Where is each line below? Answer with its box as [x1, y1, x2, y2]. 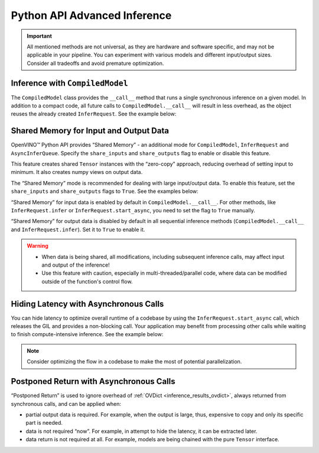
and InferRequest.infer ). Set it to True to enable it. [11, 226, 145, 233]
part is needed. [25, 419, 63, 426]
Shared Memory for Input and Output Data [11, 126, 170, 136]
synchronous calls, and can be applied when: [11, 400, 121, 407]
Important [27, 32, 53, 40]
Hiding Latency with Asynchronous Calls [11, 298, 164, 309]
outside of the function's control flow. [41, 278, 133, 285]
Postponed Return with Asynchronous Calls [11, 376, 175, 386]
